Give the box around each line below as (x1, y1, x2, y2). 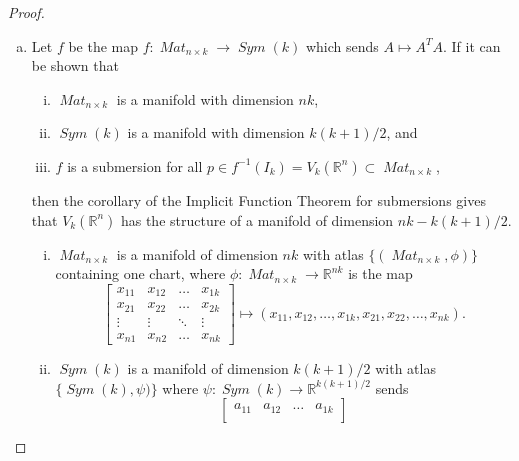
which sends (305, 35, 379, 56)
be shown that (31, 55, 119, 76)
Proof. (8, 2, 45, 22)
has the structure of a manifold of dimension (120, 209, 394, 230)
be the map (68, 35, 139, 56)
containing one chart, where (55, 263, 226, 284)
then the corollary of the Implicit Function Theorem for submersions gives (31, 189, 486, 210)
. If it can (442, 35, 501, 56)
